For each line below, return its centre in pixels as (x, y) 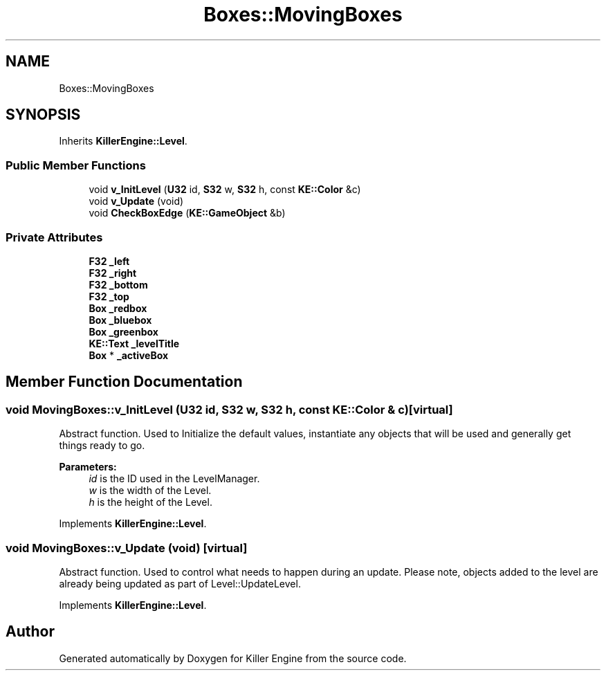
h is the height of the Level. (150, 502)
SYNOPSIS (43, 115)
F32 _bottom (118, 284)
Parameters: (88, 467)
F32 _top (109, 296)
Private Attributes (54, 237)
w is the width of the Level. (150, 491)
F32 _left (109, 261)
